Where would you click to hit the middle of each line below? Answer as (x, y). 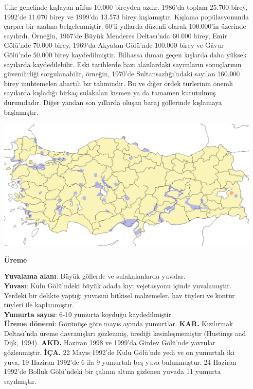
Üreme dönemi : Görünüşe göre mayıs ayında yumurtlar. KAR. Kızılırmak (118, 324)
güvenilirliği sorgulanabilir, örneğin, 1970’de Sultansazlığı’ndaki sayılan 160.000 (122, 74)
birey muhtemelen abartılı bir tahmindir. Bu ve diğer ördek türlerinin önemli (118, 83)
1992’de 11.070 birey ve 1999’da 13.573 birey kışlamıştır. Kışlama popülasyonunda (126, 16)
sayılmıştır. (20, 380)
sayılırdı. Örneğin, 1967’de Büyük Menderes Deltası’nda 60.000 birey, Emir (116, 35)
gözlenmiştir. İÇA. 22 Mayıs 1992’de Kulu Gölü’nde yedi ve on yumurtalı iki (119, 352)
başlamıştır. (21, 112)
